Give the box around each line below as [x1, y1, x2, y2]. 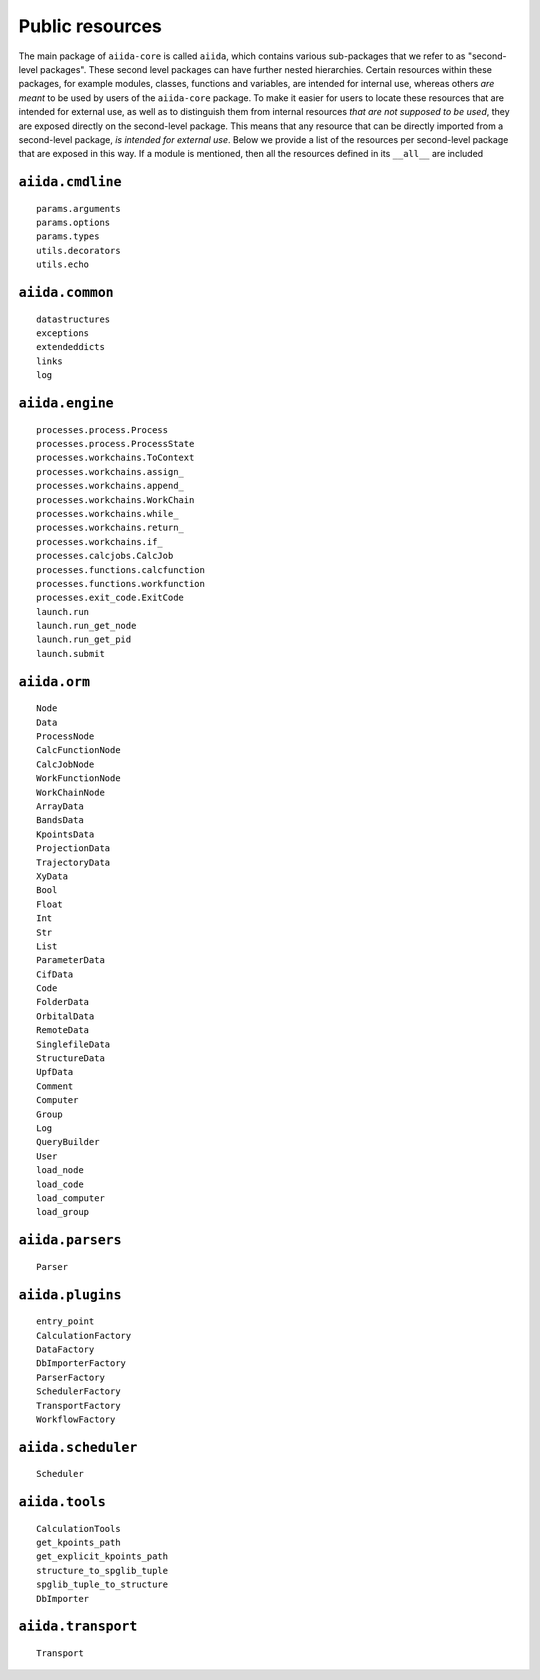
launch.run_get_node [36, 620, 137, 632]
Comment [36, 1080, 74, 1092]
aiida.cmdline [18, 174, 122, 190]
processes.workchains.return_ [36, 522, 185, 534]
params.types [36, 231, 100, 242]
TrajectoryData [36, 856, 111, 868]
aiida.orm [18, 673, 90, 690]
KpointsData [36, 828, 95, 840]
